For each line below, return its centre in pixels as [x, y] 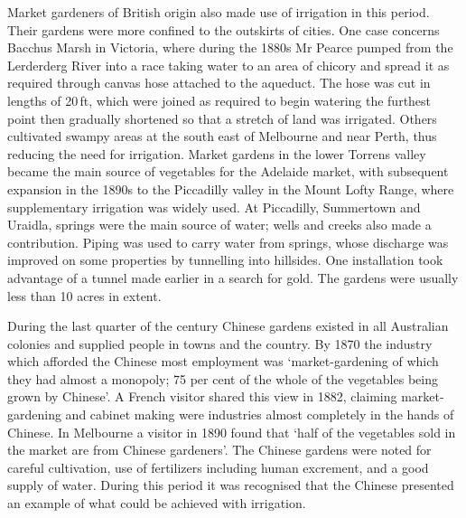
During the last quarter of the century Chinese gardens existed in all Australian [228, 326]
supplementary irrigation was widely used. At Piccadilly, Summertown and [214, 207]
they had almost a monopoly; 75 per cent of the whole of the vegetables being [223, 378]
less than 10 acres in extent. [84, 295]
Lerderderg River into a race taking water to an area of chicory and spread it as [228, 65]
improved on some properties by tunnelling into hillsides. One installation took [225, 260]
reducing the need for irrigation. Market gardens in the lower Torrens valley [217, 153]
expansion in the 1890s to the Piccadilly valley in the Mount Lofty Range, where [231, 188]
